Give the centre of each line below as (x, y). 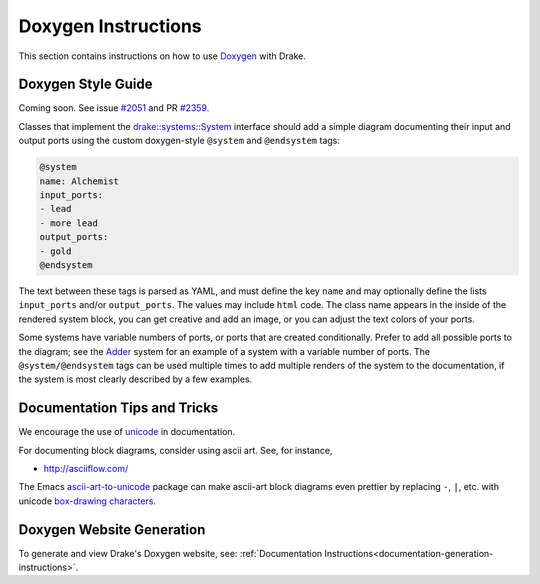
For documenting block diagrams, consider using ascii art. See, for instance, (175, 450)
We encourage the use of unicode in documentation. (127, 432)
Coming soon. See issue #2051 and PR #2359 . (114, 108)
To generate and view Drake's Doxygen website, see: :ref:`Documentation (170, 553)
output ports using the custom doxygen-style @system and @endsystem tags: (179, 141)
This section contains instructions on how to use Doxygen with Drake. (162, 56)
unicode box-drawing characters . (87, 501)
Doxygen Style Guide (85, 84)
